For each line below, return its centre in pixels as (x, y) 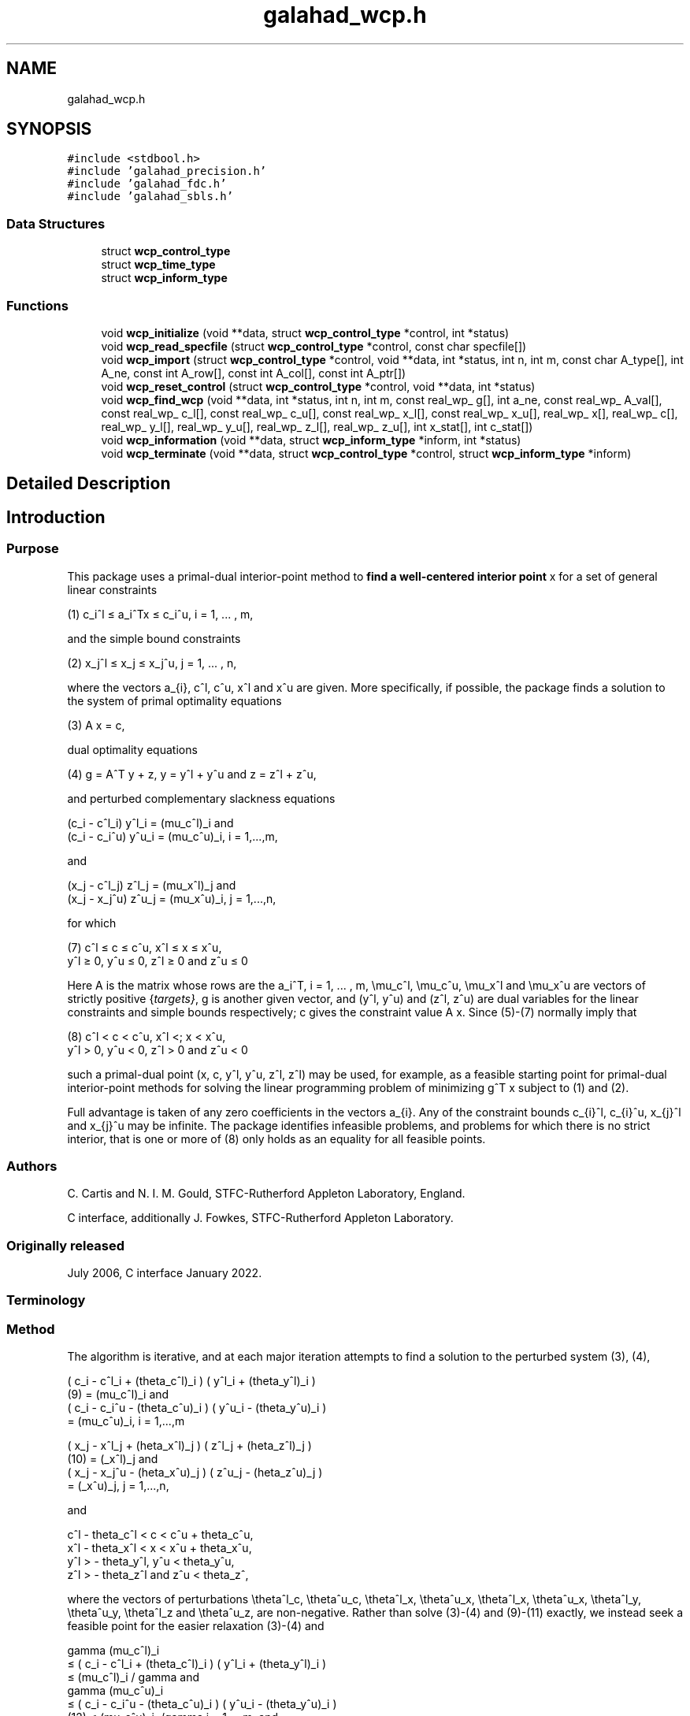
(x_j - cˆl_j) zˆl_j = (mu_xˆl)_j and (152, 885)
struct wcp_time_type (158, 265)
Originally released (66, 1245)
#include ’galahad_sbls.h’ (150, 197)
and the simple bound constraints (154, 638)
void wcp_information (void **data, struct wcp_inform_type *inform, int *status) (311, 440)
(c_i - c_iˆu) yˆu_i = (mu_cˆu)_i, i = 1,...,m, (172, 836)
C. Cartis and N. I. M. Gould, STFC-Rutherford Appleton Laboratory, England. (266, 1194)
